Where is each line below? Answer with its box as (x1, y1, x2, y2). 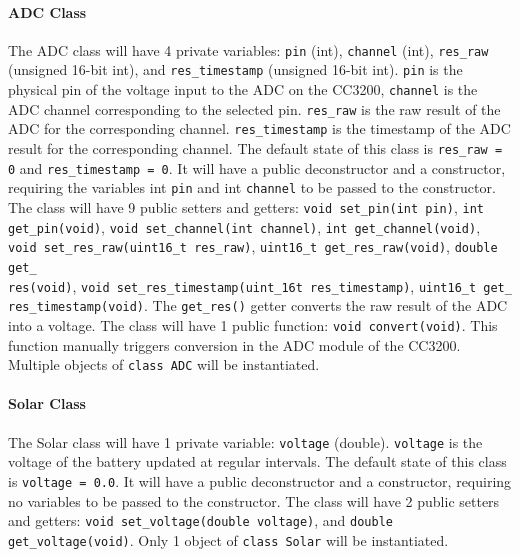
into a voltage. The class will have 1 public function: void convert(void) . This (8, 314, 498, 335)
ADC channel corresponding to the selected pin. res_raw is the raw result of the (8, 98, 501, 119)
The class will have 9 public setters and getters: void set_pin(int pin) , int (8, 197, 484, 218)
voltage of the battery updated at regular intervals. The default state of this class (8, 451, 507, 472)
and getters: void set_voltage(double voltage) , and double (8, 510, 393, 531)
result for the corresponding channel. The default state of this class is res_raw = (8, 138, 503, 159)
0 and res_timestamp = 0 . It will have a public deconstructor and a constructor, (8, 157, 506, 178)
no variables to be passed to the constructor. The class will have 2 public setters (8, 490, 500, 511)
